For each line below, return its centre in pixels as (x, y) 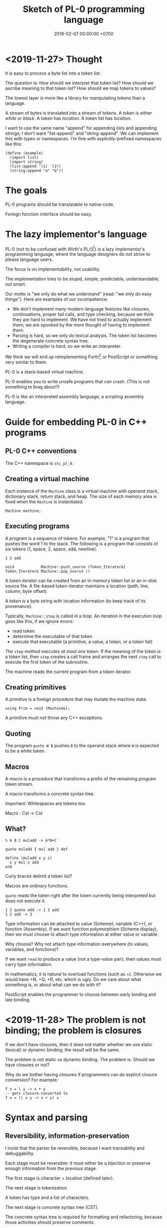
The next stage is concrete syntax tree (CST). (52, 1207)
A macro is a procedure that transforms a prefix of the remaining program (81, 779)
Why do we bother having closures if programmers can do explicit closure (81, 1074)
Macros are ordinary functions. (37, 885)
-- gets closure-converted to (37, 1093)
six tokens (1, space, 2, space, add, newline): (51, 549)
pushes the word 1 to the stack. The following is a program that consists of (82, 543)
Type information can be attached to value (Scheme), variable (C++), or (79, 924)
